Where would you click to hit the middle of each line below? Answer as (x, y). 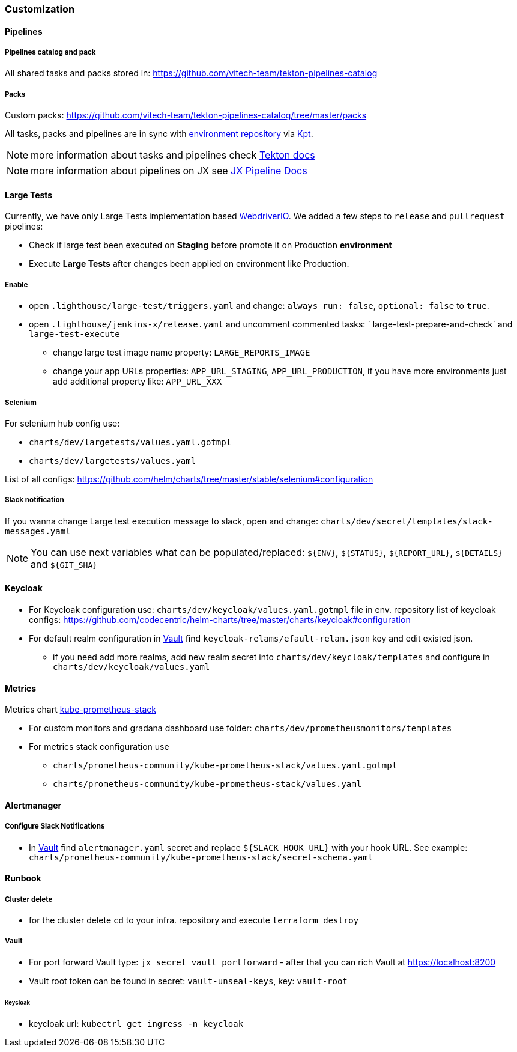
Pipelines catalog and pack (50, 52)
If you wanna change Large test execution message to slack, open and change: (162, 521)
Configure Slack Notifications (55, 826)
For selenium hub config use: (62, 423)
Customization (40, 9)
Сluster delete (29, 899)
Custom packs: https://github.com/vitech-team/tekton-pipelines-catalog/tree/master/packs (186, 115)
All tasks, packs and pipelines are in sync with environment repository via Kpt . (159, 134)
